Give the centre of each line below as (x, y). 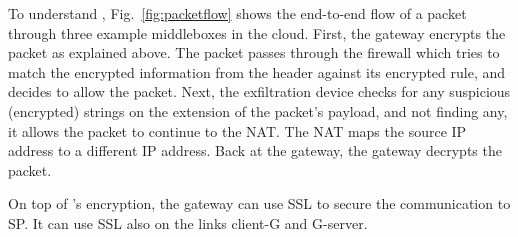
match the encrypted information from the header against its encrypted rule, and (257, 71)
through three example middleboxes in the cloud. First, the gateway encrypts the (257, 32)
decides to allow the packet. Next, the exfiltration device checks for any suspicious (259, 91)
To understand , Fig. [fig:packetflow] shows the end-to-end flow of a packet (237, 13)
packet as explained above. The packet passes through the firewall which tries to (254, 52)
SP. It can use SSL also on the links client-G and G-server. (188, 222)
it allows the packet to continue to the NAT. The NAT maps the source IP (237, 130)
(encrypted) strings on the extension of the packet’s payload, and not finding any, (258, 110)
